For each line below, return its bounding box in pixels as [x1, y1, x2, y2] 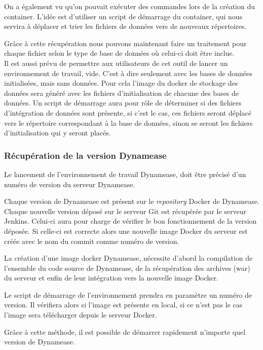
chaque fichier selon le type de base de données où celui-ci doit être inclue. [4, 48, 235, 58]
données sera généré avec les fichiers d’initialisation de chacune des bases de [4, 87, 239, 98]
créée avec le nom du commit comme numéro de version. [4, 235, 179, 246]
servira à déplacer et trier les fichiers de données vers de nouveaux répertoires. [4, 21, 247, 31]
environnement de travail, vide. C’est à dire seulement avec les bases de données [4, 67, 252, 78]
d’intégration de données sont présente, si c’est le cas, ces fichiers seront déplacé [4, 107, 252, 118]
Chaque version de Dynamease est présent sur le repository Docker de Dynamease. [4, 196, 259, 206]
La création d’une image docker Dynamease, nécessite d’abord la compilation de [4, 253, 253, 263]
